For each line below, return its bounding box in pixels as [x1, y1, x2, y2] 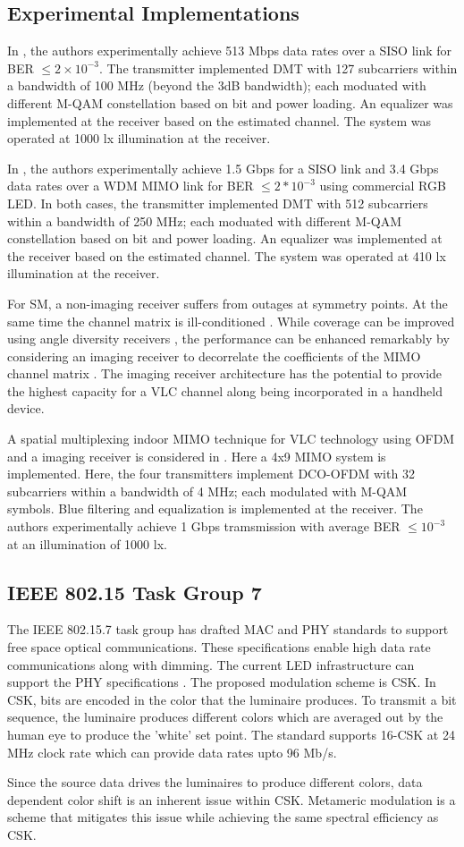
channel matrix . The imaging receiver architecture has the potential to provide [7, 364, 443, 383]
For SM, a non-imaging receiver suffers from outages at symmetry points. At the [7, 293, 448, 312]
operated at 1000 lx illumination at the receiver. [7, 129, 271, 148]
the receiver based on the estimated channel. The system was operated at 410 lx [7, 246, 446, 265]
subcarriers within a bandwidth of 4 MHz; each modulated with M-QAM [7, 481, 408, 500]
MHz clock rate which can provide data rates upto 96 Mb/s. [7, 742, 337, 761]
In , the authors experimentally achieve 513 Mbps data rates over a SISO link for [7, 41, 452, 60]
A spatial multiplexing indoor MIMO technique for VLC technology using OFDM [7, 429, 455, 448]
